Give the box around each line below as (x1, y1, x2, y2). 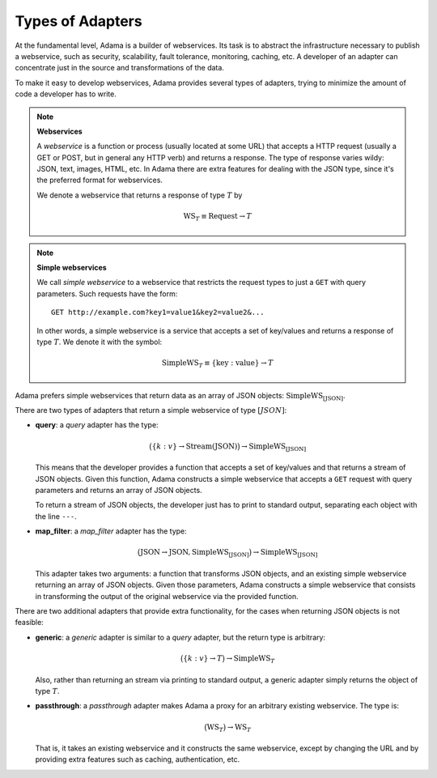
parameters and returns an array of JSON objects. (35, 485, 202, 495)
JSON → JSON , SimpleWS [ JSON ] (140, 547, 250, 559)
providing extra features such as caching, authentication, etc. (35, 755, 240, 764)
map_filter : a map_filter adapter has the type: (35, 526, 188, 536)
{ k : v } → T (183, 654, 223, 663)
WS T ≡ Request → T (183, 211, 252, 223)
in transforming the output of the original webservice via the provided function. (35, 591, 299, 601)
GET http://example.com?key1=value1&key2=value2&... (51, 308, 265, 317)
